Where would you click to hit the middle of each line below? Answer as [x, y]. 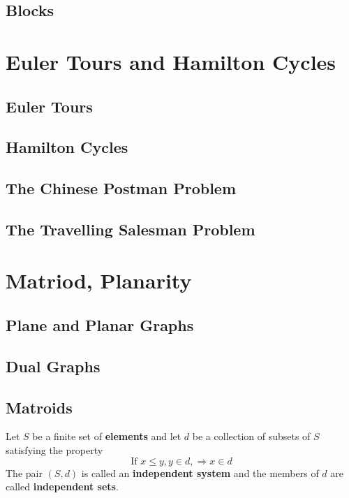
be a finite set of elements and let [107, 436]
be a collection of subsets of [251, 436]
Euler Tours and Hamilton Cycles [171, 61]
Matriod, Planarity [99, 280]
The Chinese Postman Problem [121, 188]
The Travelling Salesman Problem [131, 229]
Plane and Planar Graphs [100, 325]
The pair [24, 473]
